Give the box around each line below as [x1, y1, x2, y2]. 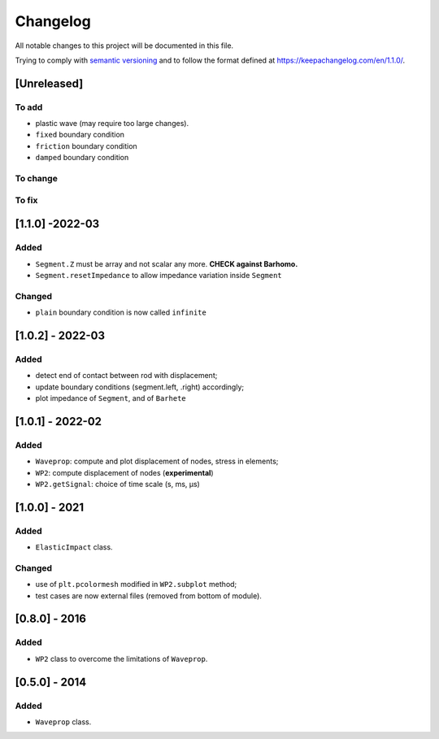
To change [15, 173, 59, 185]
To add [15, 102, 43, 113]
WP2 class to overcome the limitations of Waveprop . [35, 654, 208, 663]
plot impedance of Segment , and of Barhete [35, 393, 186, 403]
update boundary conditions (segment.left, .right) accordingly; [35, 382, 245, 392]
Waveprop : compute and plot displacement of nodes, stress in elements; [35, 456, 279, 467]
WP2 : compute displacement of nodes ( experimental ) [35, 467, 215, 477]
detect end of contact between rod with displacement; [35, 371, 218, 380]
